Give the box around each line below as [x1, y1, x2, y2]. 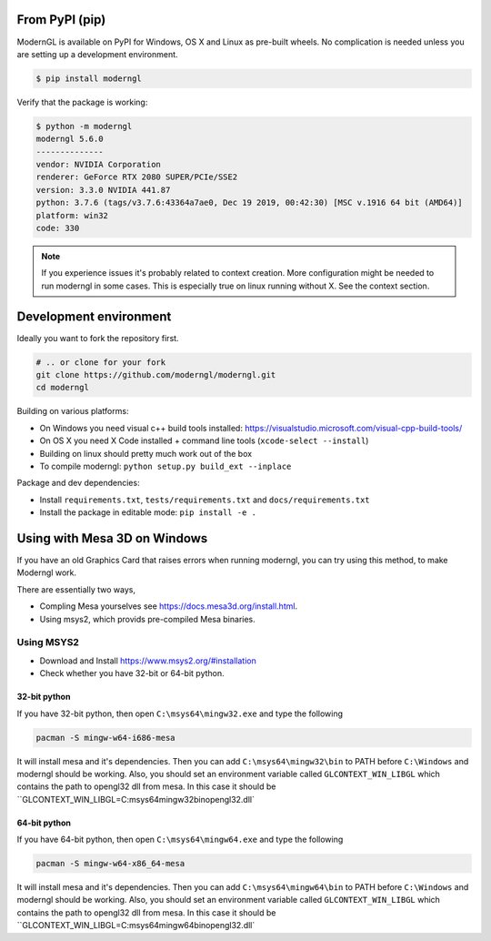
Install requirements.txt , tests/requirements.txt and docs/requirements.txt [39, 494, 370, 505]
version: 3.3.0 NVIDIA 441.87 [35, 185, 171, 195]
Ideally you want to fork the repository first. [16, 332, 179, 343]
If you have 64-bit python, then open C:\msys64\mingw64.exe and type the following [16, 834, 344, 845]
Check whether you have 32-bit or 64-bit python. [39, 668, 225, 679]
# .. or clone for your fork [35, 357, 166, 368]
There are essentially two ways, [16, 583, 136, 595]
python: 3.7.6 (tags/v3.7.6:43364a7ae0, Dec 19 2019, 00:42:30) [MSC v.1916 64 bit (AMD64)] [35, 197, 463, 208]
